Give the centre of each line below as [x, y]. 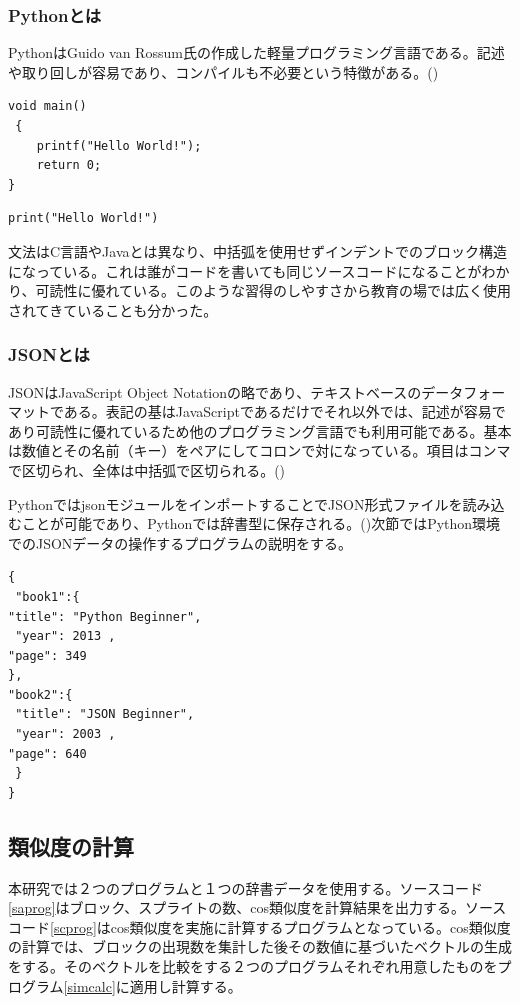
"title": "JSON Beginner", [105, 714]
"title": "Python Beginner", [105, 616]
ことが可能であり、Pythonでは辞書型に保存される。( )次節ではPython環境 [261, 523]
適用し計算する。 [185, 985]
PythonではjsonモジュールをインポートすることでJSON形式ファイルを [235, 503]
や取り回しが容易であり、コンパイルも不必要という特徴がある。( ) [223, 71]
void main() [47, 106]
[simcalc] [89, 985]
